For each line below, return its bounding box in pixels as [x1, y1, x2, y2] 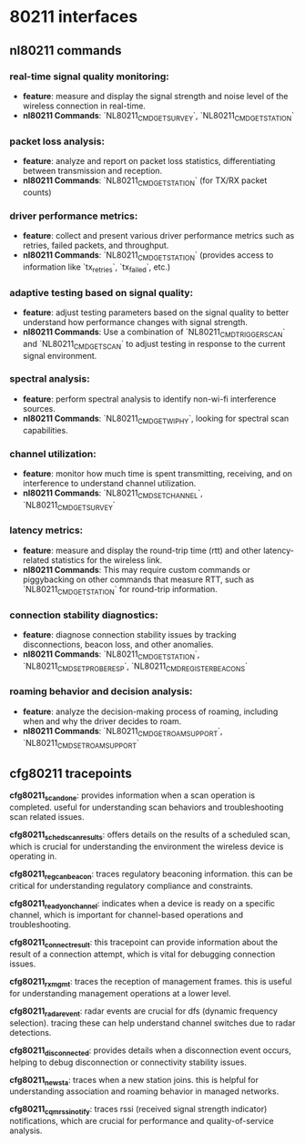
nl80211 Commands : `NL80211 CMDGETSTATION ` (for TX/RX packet [22, 175, 268, 188]
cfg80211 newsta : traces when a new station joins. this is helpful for [9, 1074, 259, 1088]
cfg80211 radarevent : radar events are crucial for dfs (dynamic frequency [9, 1006, 278, 1018]
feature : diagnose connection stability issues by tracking [22, 629, 237, 639]
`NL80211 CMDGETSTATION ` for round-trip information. [22, 583, 219, 597]
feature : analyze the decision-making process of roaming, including [22, 706, 279, 717]
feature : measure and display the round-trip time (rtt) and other [22, 545, 262, 556]
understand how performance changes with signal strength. [22, 316, 249, 327]
